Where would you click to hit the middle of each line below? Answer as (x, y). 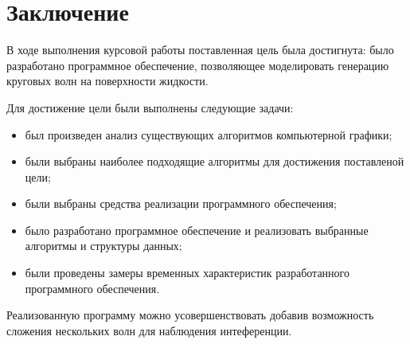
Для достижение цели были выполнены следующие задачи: (150, 107)
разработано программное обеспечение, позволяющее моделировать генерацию (198, 65)
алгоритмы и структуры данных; (103, 246)
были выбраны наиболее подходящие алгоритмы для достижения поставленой (215, 161)
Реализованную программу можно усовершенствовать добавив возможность (190, 315)
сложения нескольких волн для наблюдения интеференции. (149, 330)
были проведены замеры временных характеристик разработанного (187, 273)
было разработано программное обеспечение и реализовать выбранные (197, 230)
